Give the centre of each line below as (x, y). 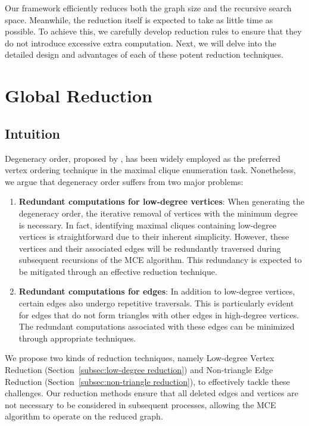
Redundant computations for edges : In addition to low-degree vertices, (157, 291)
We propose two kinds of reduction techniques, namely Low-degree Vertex (140, 358)
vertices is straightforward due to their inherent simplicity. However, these (154, 237)
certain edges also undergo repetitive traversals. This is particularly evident (156, 303)
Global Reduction (79, 95)
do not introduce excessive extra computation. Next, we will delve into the (141, 43)
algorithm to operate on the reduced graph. (84, 416)
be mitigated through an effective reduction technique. (118, 271)
